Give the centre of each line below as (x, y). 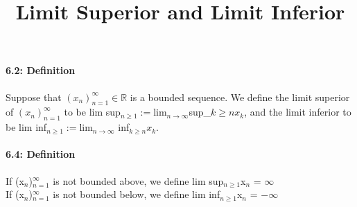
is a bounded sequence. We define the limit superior (240, 97)
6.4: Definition (41, 154)
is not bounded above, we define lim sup (138, 180)
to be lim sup (92, 112)
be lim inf (26, 127)
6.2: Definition (41, 70)
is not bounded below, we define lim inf (137, 194)
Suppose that (34, 97)
